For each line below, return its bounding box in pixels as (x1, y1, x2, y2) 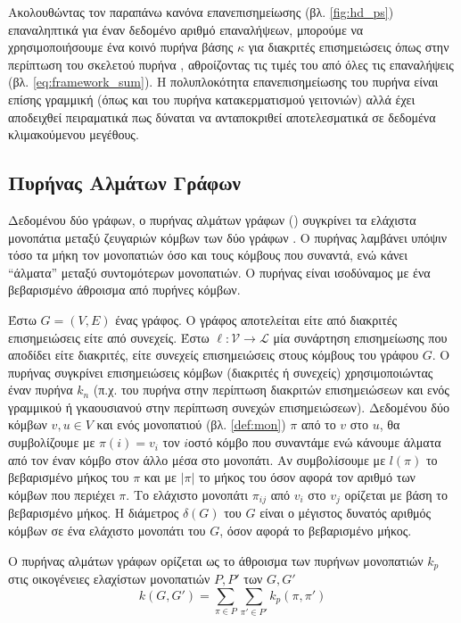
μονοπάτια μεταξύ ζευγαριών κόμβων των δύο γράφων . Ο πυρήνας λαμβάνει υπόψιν (8, 228, 448, 246)
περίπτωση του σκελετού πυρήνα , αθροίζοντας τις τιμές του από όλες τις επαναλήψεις (8, 54, 454, 73)
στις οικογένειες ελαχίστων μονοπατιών (8, 569, 210, 587)
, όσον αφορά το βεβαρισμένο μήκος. (219, 520, 412, 539)
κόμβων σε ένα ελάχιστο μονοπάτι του (8, 520, 206, 539)
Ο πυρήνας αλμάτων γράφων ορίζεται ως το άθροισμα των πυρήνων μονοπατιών (8, 551, 424, 569)
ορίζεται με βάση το (344, 485, 448, 503)
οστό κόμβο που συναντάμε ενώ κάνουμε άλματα (188, 433, 441, 452)
